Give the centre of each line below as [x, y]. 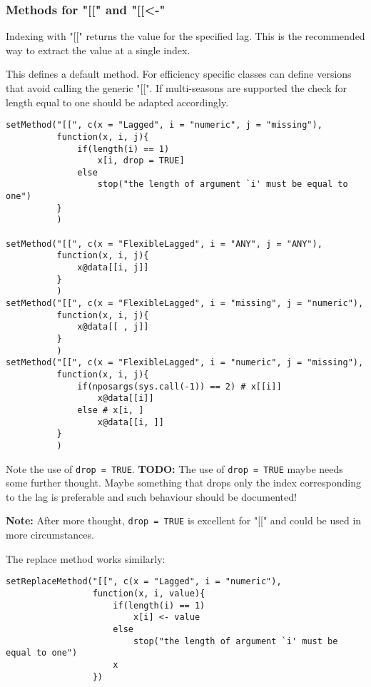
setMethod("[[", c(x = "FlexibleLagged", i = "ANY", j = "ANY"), [164, 244]
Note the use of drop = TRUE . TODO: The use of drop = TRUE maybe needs [174, 468]
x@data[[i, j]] [113, 268]
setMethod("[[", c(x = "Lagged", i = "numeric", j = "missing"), [164, 125]
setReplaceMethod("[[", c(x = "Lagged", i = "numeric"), [144, 582]
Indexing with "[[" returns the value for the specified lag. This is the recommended [185, 36]
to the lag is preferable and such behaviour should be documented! [151, 496]
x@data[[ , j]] [113, 327]
